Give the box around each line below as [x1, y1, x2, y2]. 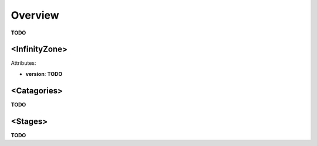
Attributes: [11, 60, 36, 67]
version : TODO [25, 70, 63, 77]
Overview [11, 9, 59, 22]
